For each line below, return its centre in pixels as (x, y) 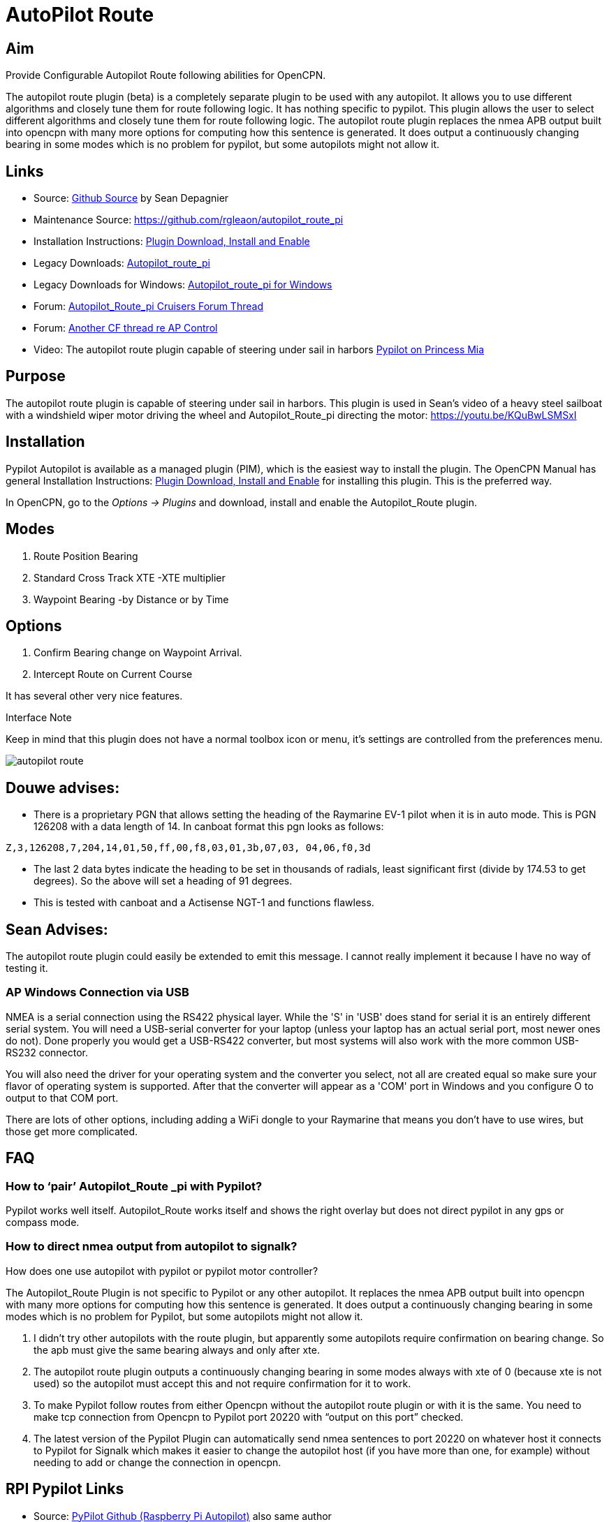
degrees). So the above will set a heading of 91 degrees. (163, 881)
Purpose (36, 376)
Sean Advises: (57, 929)
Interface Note (39, 718)
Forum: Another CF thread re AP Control (126, 328)
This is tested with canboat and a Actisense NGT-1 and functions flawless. (204, 903)
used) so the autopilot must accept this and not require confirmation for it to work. (222, 1383)
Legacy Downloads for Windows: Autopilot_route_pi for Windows (183, 285)
